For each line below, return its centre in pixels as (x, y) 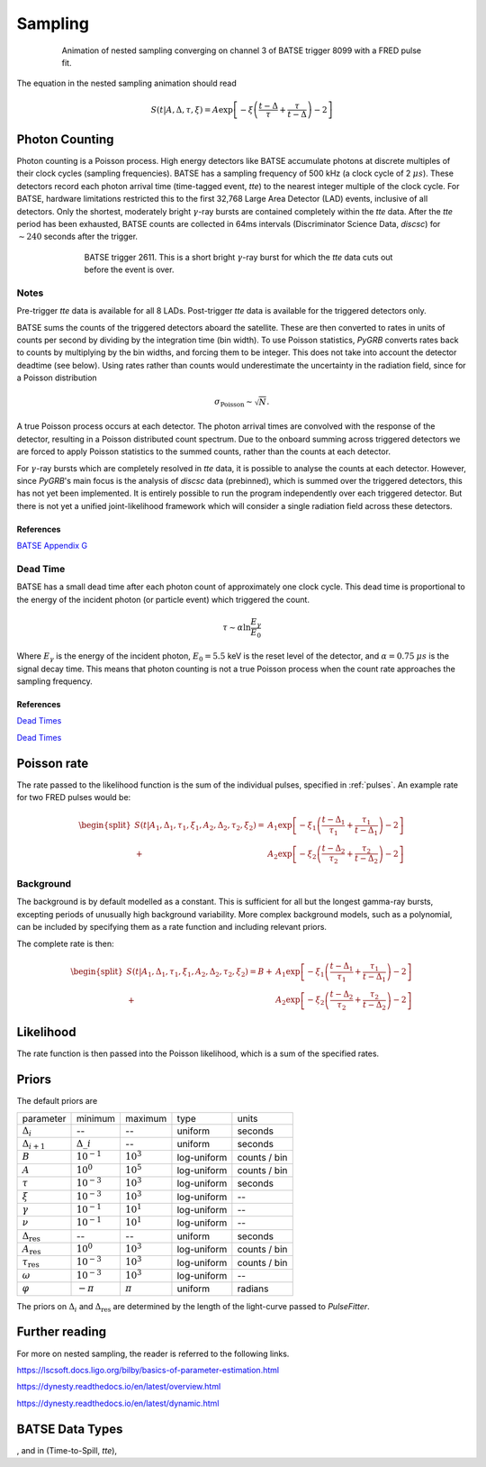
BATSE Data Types (70, 1429)
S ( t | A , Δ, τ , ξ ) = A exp (192, 109)
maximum (146, 1118)
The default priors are (57, 1101)
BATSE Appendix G (52, 546)
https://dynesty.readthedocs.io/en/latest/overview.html (119, 1387)
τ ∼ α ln (237, 628)
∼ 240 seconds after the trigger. (78, 237)
